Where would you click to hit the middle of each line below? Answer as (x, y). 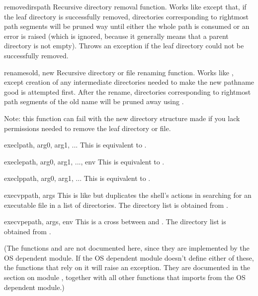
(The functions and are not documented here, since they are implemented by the (127, 248)
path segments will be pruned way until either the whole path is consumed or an (127, 26)
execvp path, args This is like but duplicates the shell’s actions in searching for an (128, 195)
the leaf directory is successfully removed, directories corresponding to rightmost (126, 16)
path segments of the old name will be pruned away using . (94, 101)
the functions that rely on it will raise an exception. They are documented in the (127, 267)
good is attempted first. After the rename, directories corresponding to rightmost (128, 91)
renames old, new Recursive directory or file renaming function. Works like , (119, 72)
